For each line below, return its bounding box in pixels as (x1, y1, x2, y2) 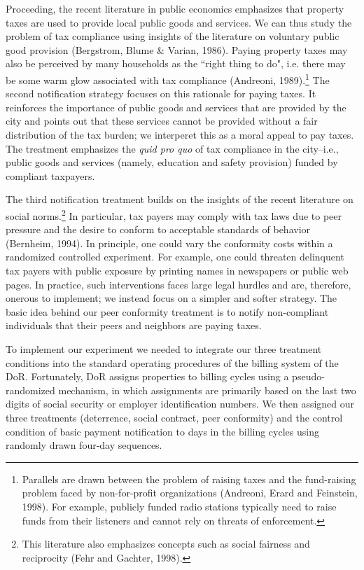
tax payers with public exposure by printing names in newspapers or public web (6, 263, 349, 277)
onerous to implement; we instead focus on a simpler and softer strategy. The (6, 291, 337, 305)
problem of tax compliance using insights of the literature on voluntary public (6, 29, 339, 43)
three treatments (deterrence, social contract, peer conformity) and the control (6, 410, 343, 424)
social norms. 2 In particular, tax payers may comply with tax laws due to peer (6, 206, 342, 223)
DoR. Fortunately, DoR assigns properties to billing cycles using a (6, 369, 289, 384)
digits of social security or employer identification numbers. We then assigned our (6, 396, 355, 411)
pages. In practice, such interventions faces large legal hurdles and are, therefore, (6, 277, 351, 291)
